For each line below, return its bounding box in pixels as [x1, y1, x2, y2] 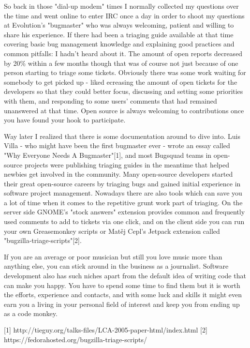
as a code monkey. [4, 308, 58, 318]
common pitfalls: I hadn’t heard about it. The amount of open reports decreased [4, 48, 243, 58]
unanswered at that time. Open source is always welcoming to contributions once [4, 105, 244, 115]
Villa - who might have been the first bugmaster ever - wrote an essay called [4, 140, 230, 151]
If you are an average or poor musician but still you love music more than [4, 251, 222, 261]
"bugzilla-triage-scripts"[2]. [4, 235, 82, 245]
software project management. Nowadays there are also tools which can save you [4, 188, 242, 198]
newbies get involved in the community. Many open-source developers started [4, 169, 233, 179]
